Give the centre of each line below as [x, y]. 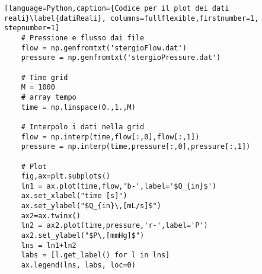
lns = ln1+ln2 [49, 245]
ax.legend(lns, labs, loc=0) [78, 265]
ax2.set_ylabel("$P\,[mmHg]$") [83, 236]
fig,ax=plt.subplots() [65, 176]
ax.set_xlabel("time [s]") [74, 196]
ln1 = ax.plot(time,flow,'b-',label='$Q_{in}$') [119, 186]
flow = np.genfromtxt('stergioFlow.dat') [104, 48]
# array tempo [49, 97]
